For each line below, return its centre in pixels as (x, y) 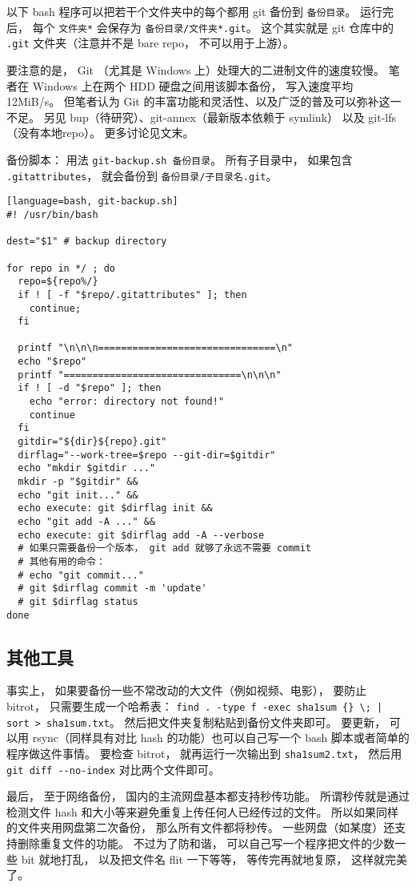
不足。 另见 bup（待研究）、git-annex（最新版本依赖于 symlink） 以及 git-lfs (202, 117)
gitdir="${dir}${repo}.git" (92, 442)
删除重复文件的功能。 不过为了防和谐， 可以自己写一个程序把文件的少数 (206, 843)
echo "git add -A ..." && (87, 522)
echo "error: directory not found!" (127, 402)
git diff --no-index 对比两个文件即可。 (113, 769)
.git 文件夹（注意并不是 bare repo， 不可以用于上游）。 (150, 43)
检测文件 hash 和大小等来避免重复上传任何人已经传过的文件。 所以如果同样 (203, 811)
